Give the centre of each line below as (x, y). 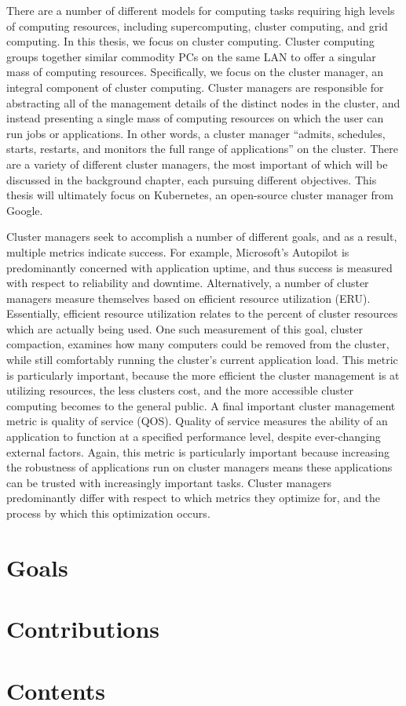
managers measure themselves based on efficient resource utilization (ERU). (188, 298)
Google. (25, 210)
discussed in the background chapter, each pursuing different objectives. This (192, 179)
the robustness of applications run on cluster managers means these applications (199, 467)
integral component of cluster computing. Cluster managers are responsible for (195, 87)
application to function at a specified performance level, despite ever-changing (194, 437)
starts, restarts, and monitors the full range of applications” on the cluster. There (202, 149)
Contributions (83, 629)
